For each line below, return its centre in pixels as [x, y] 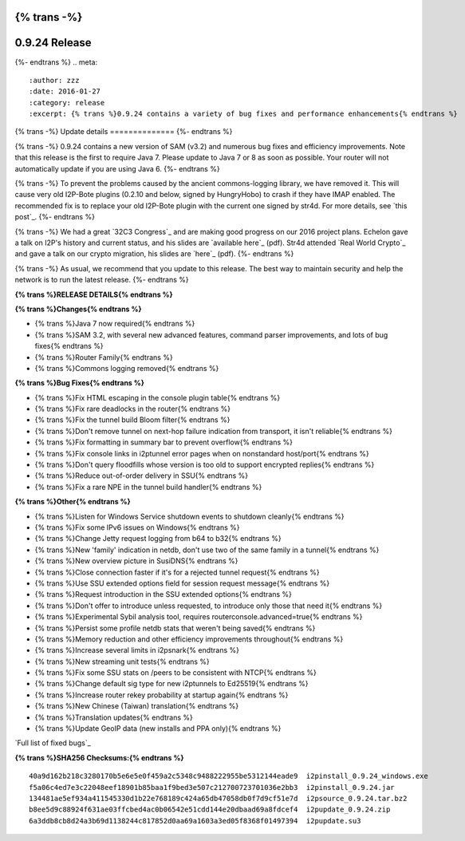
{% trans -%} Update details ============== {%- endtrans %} [124, 132]
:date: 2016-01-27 [65, 91]
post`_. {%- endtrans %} [55, 217]
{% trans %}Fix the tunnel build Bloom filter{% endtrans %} [132, 420]
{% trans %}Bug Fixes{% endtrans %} [80, 383]
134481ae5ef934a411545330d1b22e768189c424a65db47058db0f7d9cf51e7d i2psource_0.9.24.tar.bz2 [218, 798]
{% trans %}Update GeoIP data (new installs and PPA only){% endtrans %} [158, 728]
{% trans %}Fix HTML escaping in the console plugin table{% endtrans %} [158, 397]
